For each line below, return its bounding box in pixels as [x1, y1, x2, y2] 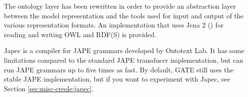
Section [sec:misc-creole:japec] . [4, 83, 94, 93]
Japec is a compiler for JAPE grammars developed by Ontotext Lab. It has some [4, 45, 245, 55]
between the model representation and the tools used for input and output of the [4, 10, 244, 20]
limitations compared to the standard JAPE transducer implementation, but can [4, 55, 243, 65]
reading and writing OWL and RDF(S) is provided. [4, 29, 157, 39]
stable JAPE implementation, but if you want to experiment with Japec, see [4, 74, 231, 84]
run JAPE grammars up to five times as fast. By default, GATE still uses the [4, 64, 233, 74]
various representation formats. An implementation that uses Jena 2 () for [4, 20, 224, 30]
